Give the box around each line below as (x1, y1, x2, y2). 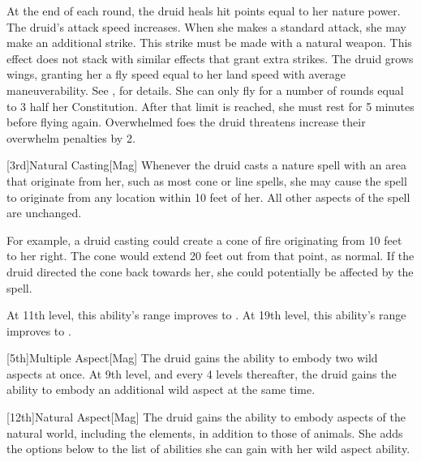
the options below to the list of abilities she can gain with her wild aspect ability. (6, 440, 410, 457)
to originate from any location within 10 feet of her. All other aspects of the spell (6, 188, 410, 205)
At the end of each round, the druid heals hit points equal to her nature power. (6, 2, 401, 19)
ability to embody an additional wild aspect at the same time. (6, 381, 316, 398)
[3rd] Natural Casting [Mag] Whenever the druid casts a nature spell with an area (6, 156, 406, 173)
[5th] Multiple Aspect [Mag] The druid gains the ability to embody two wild (6, 349, 378, 366)
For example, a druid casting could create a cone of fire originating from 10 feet (6, 231, 402, 248)
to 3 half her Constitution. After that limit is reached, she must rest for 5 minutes (6, 97, 415, 114)
